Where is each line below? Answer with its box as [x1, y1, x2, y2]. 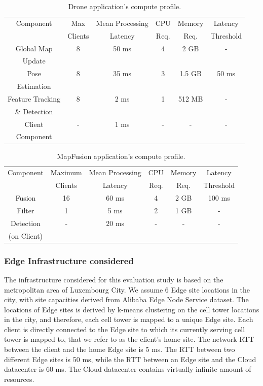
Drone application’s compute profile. [68, 1, 181, 11]
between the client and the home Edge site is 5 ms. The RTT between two [4, 344, 235, 355]
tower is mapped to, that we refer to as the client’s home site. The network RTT [4, 334, 254, 344]
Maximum [50, 167, 82, 178]
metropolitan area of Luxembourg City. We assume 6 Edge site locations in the [4, 284, 250, 295]
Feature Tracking [8, 93, 61, 104]
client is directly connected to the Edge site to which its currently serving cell [4, 324, 245, 334]
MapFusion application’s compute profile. [57, 150, 185, 161]
